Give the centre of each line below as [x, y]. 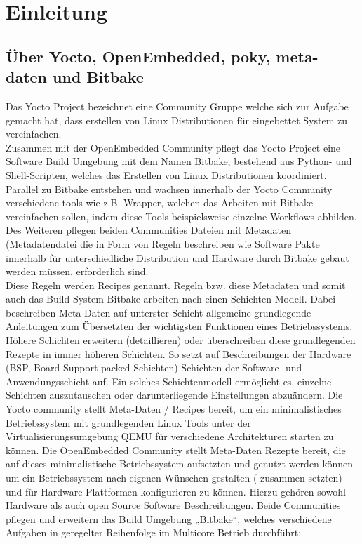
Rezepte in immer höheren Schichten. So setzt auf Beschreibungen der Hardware [179, 353]
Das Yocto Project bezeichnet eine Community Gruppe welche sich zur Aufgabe [177, 106]
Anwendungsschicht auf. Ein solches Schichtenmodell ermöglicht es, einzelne [169, 381]
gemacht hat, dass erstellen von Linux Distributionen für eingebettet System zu [177, 120]
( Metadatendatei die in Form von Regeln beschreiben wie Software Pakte [163, 243]
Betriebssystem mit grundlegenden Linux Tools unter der [128, 422]
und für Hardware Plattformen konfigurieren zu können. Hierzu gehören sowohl [176, 491]
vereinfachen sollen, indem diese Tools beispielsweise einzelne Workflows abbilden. [181, 216]
